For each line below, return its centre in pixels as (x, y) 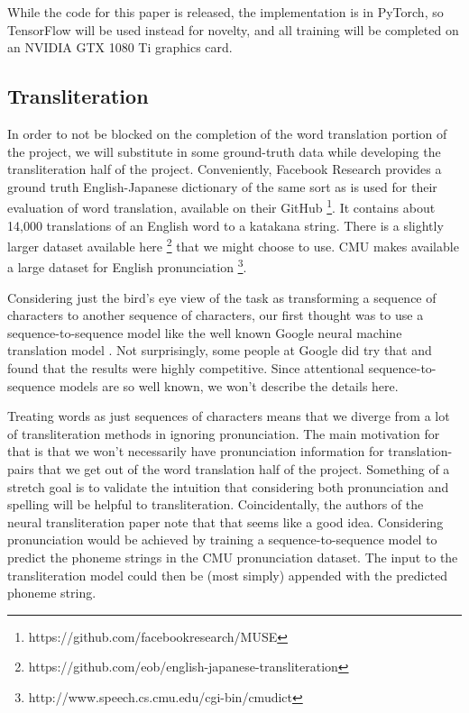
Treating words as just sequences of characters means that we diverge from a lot (229, 416)
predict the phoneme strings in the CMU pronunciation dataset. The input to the (233, 558)
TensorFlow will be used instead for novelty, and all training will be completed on (233, 29)
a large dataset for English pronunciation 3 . (127, 266)
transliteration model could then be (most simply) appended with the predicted (228, 575)
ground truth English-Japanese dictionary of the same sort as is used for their (222, 186)
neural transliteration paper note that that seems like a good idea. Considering (225, 521)
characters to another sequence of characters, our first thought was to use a (216, 315)
